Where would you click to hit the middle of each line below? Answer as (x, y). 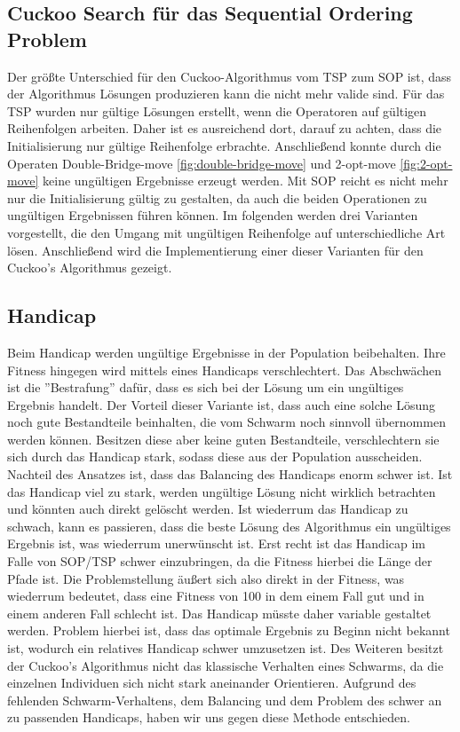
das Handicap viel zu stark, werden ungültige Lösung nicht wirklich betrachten (222, 491)
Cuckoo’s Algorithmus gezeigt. (90, 268)
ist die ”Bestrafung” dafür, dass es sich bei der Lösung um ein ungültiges (206, 387)
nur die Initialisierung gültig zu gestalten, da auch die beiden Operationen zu (217, 197)
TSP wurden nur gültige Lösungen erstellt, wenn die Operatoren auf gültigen (217, 110)
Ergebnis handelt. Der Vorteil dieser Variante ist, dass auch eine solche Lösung (221, 404)
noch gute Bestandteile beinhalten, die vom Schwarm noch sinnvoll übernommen (226, 422)
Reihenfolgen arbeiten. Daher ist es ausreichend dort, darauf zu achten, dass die (225, 128)
